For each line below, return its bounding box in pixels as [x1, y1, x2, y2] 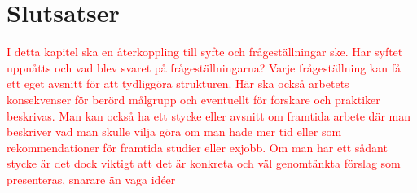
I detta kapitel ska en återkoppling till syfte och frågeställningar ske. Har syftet [7, 43, 403, 60]
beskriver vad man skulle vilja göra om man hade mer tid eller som [7, 123, 342, 140]
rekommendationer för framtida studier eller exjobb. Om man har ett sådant [7, 138, 388, 156]
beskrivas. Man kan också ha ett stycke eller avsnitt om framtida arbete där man [7, 107, 410, 124]
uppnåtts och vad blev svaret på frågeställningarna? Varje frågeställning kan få [7, 59, 401, 76]
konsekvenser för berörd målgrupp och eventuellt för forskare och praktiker [7, 90, 380, 107]
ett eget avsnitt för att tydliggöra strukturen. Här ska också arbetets [7, 75, 349, 92]
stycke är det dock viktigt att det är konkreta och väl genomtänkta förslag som [7, 155, 401, 172]
